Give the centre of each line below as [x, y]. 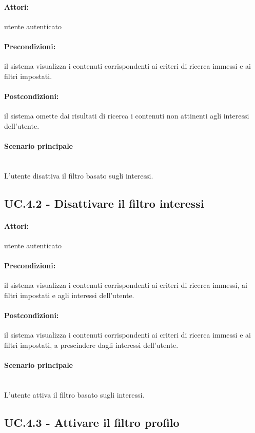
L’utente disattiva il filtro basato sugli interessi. [79, 175]
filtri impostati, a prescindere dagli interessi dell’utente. [91, 345]
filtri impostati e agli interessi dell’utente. [69, 295]
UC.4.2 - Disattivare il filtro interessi [104, 203]
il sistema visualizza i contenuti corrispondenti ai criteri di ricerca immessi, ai [126, 285]
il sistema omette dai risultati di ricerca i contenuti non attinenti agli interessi [127, 116]
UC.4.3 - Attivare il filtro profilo [92, 422]
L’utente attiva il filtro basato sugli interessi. [74, 394]
